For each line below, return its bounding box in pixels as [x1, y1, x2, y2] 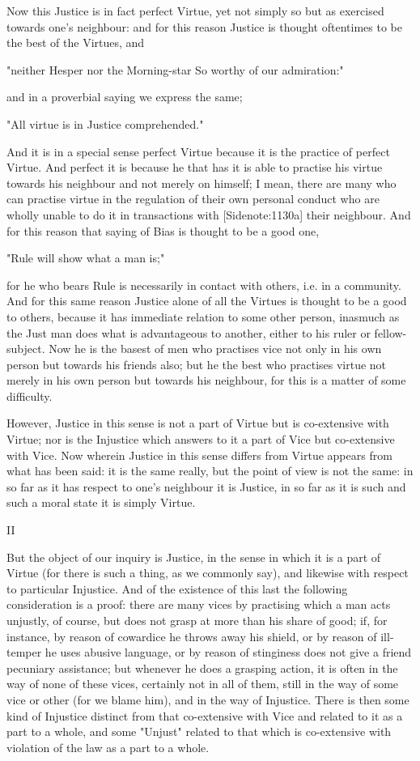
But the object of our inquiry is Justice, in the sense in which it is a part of [6, 548, 381, 565]
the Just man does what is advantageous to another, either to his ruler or [6, 324, 371, 341]
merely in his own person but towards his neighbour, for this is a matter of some [6, 372, 406, 389]
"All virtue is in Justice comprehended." [6, 115, 204, 132]
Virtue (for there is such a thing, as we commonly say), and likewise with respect [6, 564, 409, 581]
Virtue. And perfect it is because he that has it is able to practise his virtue [6, 159, 383, 176]
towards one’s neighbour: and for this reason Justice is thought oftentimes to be [6, 18, 402, 35]
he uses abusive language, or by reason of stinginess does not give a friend [45, 644, 412, 661]
